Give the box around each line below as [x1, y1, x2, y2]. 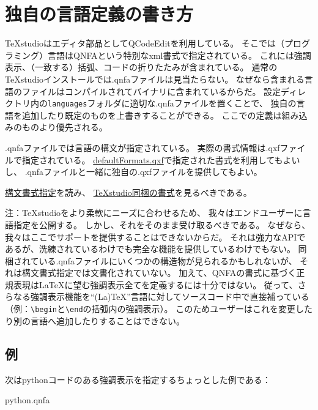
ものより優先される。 [21, 121, 108, 133]
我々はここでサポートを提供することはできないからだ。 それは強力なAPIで [5, 230, 306, 243]
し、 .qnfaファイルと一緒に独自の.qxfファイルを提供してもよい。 [5, 165, 262, 178]
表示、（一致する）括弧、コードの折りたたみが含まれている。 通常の [5, 61, 278, 73]
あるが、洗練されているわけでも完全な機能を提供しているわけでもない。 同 [5, 242, 307, 255]
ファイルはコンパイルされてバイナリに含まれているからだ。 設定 [21, 84, 281, 97]
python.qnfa [5, 393, 50, 406]
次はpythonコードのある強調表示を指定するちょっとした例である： [5, 373, 271, 386]
